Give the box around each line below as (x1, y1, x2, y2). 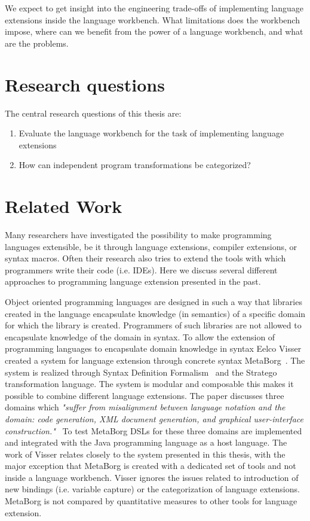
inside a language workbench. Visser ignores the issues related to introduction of (5, 471, 299, 483)
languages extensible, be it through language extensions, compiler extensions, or (5, 240, 297, 252)
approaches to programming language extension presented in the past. (5, 275, 261, 288)
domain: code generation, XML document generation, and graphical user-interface (5, 412, 303, 425)
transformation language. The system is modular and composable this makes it (5, 377, 294, 390)
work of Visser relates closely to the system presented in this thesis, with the (5, 447, 286, 460)
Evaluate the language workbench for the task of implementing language (19, 127, 284, 139)
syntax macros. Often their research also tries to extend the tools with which (5, 252, 286, 264)
